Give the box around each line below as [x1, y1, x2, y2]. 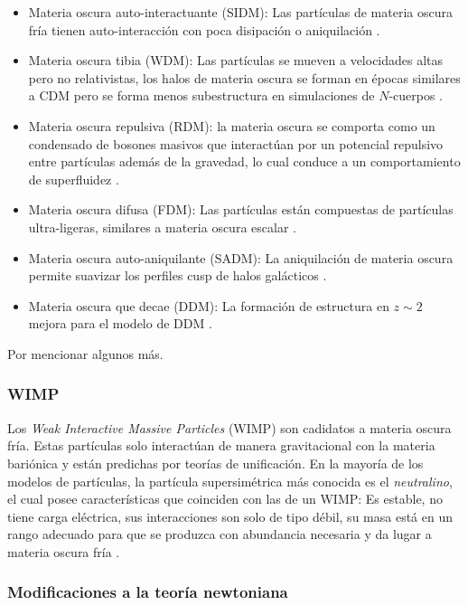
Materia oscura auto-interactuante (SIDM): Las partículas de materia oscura [28, 3, 453, 21]
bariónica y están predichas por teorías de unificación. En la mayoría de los [7, 453, 424, 472]
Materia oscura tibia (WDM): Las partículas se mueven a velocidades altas [28, 51, 444, 70]
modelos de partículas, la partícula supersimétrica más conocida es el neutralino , [7, 471, 453, 490]
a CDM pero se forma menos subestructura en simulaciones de [28, 86, 375, 105]
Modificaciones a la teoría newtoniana [7, 581, 288, 603]
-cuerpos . [388, 86, 444, 105]
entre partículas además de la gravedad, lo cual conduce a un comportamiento [28, 152, 461, 171]
